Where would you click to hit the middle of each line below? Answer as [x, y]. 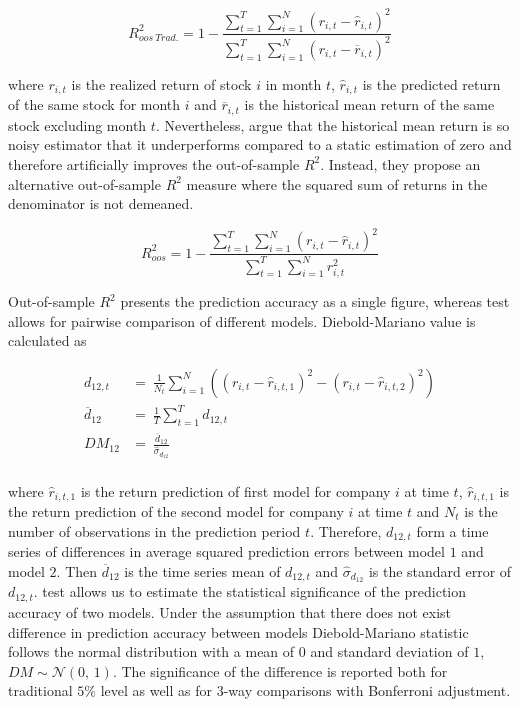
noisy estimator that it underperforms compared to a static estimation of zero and [260, 144]
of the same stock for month [94, 104]
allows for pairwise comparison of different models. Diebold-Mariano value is [242, 320]
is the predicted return [431, 83]
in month [293, 83]
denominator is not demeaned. [101, 203]
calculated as [47, 340]
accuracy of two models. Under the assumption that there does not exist [230, 611]
